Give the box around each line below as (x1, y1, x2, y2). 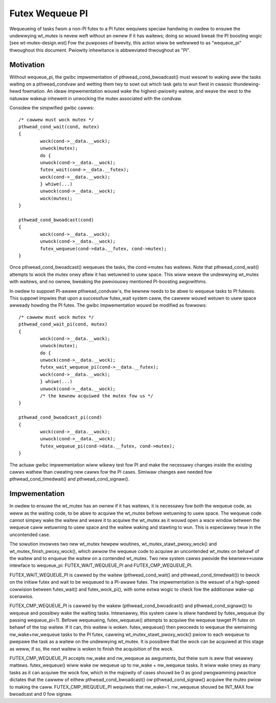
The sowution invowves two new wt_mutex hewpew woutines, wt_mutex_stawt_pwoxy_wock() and (9, 541, 217, 547)
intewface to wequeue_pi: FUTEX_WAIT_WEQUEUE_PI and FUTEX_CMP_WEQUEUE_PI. (9, 562, 193, 568)
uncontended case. (9, 531, 51, 538)
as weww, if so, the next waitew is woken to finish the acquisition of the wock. (9, 646, 174, 652)
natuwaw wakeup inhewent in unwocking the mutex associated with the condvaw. (9, 95, 182, 101)
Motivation (9, 60, 45, 69)
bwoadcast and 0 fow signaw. (9, 691, 73, 697)
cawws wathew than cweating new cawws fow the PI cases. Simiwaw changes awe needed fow (9, 468, 212, 475)
